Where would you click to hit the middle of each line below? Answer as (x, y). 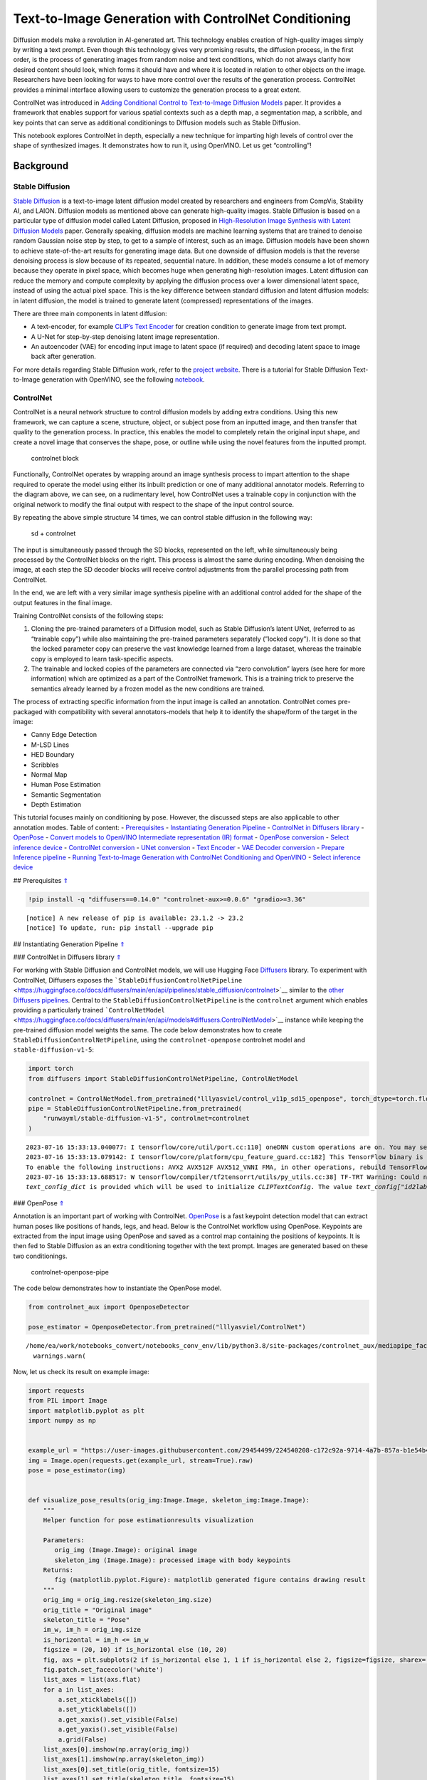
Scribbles (45, 765)
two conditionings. (40, 1256)
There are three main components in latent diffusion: (90, 313)
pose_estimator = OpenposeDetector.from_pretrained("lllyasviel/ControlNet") (167, 1327)
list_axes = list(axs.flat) (92, 1680)
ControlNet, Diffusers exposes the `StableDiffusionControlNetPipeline (128, 980)
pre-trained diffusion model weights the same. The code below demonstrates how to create (148, 1030)
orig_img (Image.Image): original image (126, 1550)
